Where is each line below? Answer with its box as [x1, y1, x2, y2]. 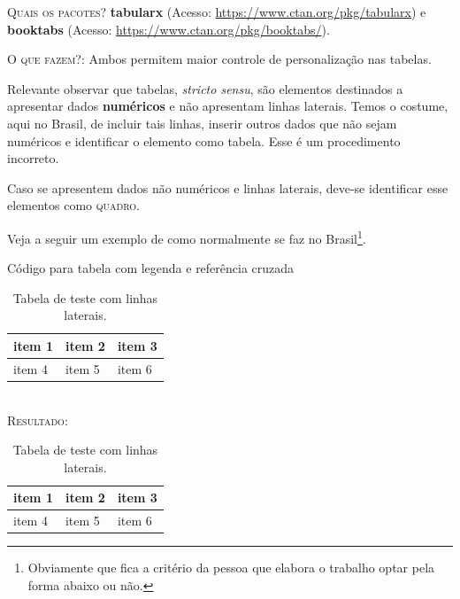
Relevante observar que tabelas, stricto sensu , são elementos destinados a [7, 79, 403, 97]
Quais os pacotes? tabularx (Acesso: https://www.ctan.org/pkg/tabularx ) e [7, 3, 426, 20]
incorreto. [7, 149, 59, 167]
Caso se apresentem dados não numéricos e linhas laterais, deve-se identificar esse [7, 178, 448, 197]
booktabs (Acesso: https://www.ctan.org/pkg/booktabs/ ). [7, 19, 330, 38]
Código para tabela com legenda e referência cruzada [7, 259, 295, 277]
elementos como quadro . [7, 196, 140, 214]
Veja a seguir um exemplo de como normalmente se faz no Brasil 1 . [7, 226, 366, 247]
